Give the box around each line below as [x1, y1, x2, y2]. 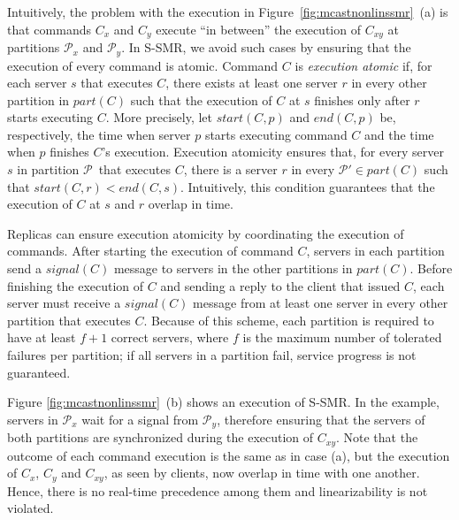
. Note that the [335, 428, 418, 447]
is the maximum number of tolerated [242, 328, 442, 347]
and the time [364, 125, 434, 143]
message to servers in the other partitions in [113, 259, 353, 278]
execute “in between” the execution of [156, 19, 361, 38]
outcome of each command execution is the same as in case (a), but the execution [7, 446, 450, 464]
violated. [7, 499, 54, 517]
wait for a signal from [81, 409, 199, 428]
